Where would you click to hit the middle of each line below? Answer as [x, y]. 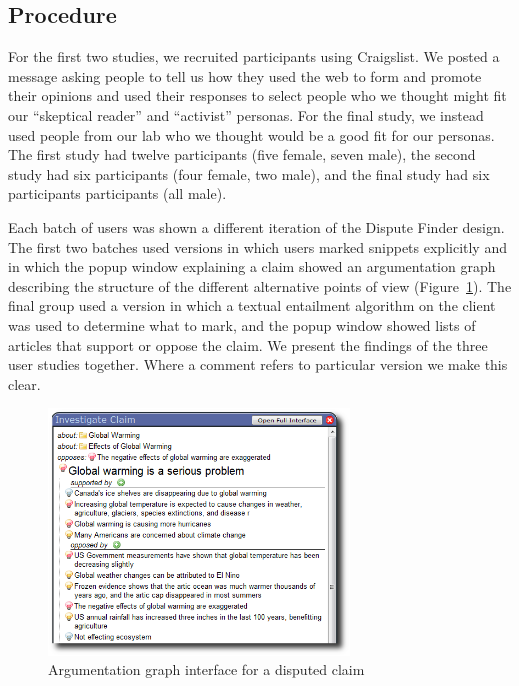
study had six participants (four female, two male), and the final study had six [249, 173]
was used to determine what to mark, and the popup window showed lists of [242, 324]
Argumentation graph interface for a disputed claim [206, 669]
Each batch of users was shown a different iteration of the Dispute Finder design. [256, 226]
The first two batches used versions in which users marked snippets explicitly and [257, 246]
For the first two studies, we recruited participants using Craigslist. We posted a [254, 56]
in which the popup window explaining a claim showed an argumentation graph [252, 266]
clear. [24, 383]
